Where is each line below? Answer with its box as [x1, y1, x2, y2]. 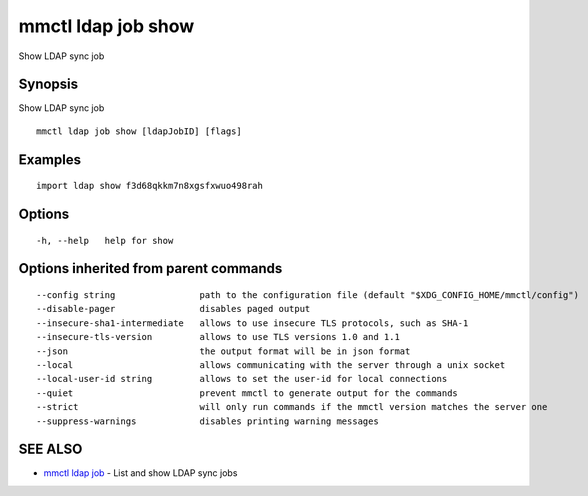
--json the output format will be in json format [36, 345, 411, 357]
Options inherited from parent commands [18, 260, 283, 277]
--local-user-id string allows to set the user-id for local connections [36, 373, 448, 385]
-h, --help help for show [36, 235, 174, 246]
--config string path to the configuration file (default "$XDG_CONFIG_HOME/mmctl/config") [36, 290, 580, 301]
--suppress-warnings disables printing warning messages [36, 415, 379, 427]
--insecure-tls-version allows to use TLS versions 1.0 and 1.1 [36, 331, 400, 343]
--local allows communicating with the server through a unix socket [36, 360, 506, 371]
